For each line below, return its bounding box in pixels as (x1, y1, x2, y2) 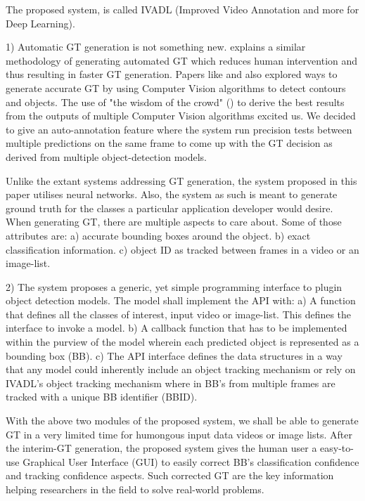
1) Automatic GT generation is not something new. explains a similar (6, 39, 306, 54)
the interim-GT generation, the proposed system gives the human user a (6, 441, 317, 455)
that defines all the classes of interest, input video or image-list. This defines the (6, 306, 352, 321)
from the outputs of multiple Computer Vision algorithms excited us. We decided (6, 108, 356, 123)
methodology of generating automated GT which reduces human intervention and (6, 53, 358, 67)
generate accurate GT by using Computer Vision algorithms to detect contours (6, 80, 346, 95)
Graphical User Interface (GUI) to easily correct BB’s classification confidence (23, 454, 359, 469)
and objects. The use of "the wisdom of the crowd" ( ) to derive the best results (6, 94, 345, 109)
